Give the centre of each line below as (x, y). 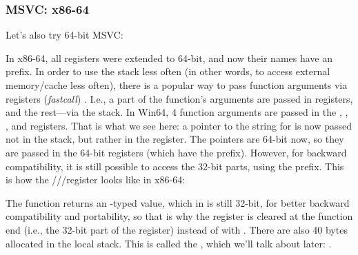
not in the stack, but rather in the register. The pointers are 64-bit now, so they (175, 139)
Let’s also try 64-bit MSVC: (64, 35)
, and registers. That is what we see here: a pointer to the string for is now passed (179, 125)
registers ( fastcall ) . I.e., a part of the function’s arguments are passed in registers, (179, 98)
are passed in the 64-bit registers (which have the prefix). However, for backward (176, 152)
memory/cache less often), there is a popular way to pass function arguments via (177, 85)
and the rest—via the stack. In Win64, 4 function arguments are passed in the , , (177, 112)
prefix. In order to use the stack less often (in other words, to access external (168, 71)
